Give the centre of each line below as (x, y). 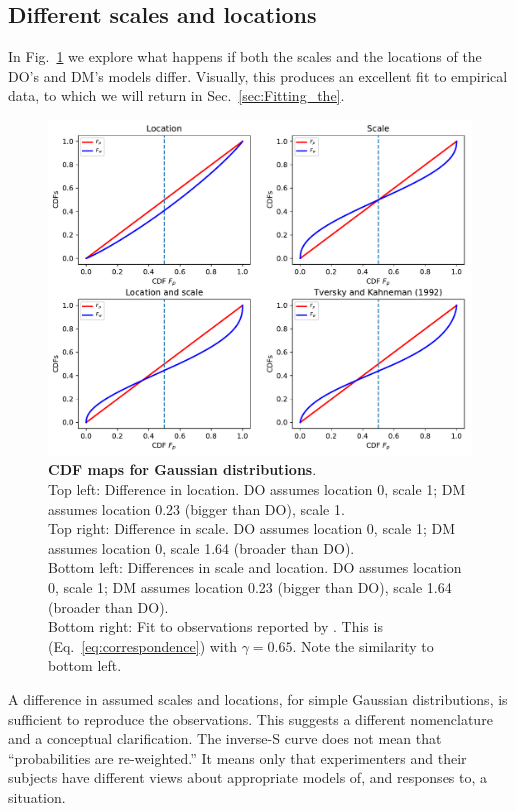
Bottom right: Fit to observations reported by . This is (215, 626)
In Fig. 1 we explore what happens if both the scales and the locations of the (245, 56)
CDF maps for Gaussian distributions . (182, 469)
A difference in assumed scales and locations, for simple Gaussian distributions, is (258, 698)
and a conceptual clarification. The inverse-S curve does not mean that (225, 738)
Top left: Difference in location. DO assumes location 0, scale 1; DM (257, 488)
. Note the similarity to (363, 645)
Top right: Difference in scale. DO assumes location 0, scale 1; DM (251, 528)
